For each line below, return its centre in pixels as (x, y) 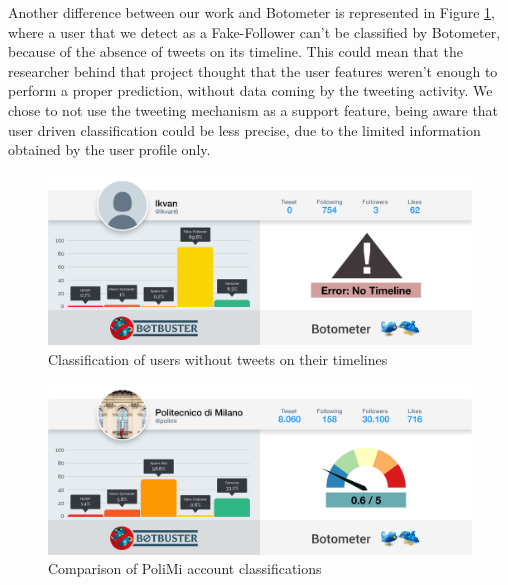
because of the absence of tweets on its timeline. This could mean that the (235, 51)
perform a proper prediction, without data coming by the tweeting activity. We (250, 90)
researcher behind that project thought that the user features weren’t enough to (253, 70)
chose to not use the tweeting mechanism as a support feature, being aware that (253, 109)
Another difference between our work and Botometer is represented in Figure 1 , (251, 12)
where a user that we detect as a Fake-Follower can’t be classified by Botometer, (254, 31)
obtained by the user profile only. (109, 149)
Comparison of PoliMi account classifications (185, 568)
